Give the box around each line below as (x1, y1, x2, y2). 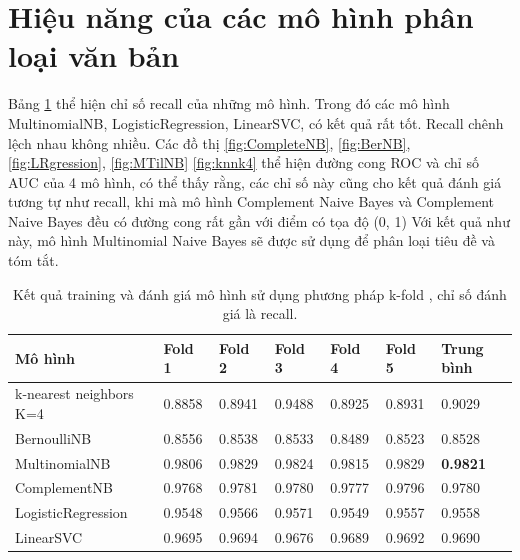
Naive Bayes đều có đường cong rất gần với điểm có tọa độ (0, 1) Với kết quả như (8, 210, 510, 231)
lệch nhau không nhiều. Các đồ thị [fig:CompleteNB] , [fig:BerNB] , (8, 132, 411, 153)
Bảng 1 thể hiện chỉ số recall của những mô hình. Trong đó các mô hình (8, 93, 450, 114)
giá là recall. (222, 303, 298, 324)
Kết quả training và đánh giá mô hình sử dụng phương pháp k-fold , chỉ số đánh (13, 283, 507, 304)
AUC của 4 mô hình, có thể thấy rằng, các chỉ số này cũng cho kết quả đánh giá (8, 171, 502, 192)
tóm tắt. (8, 250, 59, 271)
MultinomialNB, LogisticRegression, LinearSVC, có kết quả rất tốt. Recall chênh (8, 112, 504, 133)
